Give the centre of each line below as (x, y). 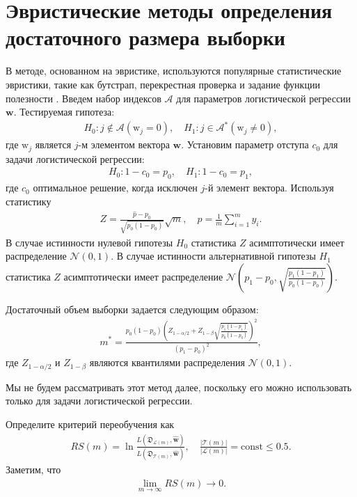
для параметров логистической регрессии (264, 98)
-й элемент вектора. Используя (269, 188)
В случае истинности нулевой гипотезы (89, 242)
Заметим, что (33, 470)
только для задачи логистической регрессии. (99, 401)
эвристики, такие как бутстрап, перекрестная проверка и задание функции (163, 84)
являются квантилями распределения (167, 362)
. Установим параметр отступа (245, 144)
